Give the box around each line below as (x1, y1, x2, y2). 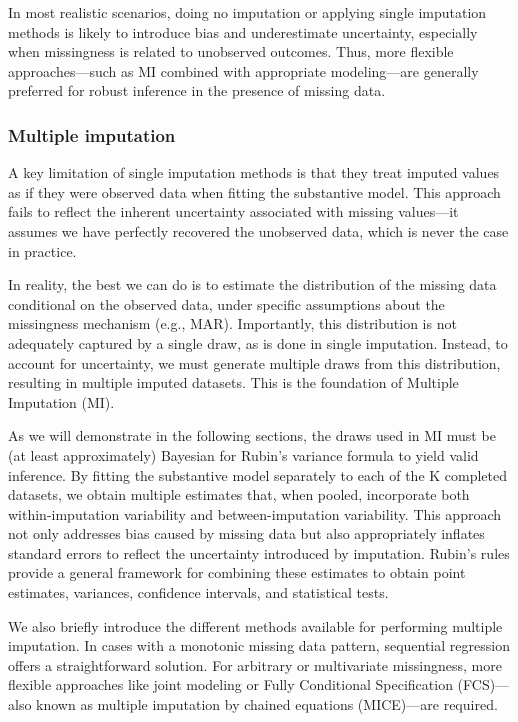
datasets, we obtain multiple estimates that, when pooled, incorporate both (8, 484, 470, 505)
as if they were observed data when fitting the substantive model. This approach (8, 181, 501, 202)
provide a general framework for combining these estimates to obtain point (8, 562, 466, 583)
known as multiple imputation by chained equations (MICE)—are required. (36, 694, 498, 715)
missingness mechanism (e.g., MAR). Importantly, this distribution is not (8, 313, 457, 334)
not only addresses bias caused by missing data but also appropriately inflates (8, 523, 485, 544)
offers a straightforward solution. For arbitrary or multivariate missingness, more (8, 654, 502, 675)
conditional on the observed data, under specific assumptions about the (8, 293, 445, 314)
